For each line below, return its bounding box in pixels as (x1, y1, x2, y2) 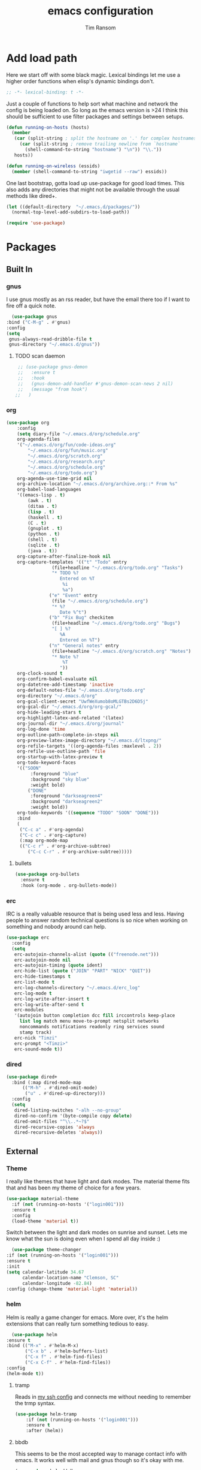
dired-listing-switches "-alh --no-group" (14, 1107, 121, 1113)
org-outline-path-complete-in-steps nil (17, 731, 119, 738)
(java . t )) (28, 547, 58, 554)
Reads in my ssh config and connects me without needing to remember (14, 1393, 191, 1400)
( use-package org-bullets (14, 871, 80, 878)
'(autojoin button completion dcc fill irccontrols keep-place (14, 1013, 175, 1019)
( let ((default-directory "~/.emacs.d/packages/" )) (6, 204, 141, 210)
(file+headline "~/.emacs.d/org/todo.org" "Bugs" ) (51, 620, 181, 626)
